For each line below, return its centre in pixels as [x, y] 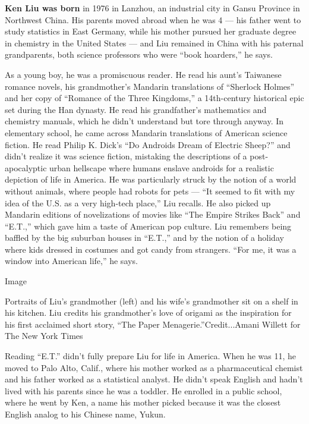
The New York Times [44, 336]
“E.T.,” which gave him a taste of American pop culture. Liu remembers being [148, 226]
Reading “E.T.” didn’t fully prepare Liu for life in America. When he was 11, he [151, 356]
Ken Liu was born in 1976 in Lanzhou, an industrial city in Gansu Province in [152, 8]
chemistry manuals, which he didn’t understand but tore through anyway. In [144, 121]
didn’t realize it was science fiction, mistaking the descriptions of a [126, 156]
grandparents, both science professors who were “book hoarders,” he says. [139, 54]
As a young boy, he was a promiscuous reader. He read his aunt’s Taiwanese [143, 74]
